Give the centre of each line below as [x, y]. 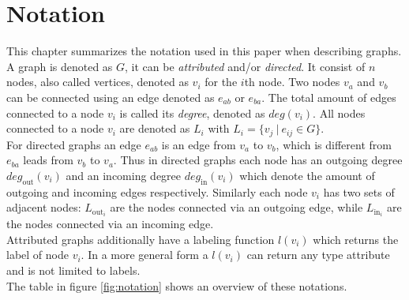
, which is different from [334, 144]
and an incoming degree [124, 175]
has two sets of [359, 191]
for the [221, 82]
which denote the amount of [307, 175]
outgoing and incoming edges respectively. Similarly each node [157, 191]
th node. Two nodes [292, 82]
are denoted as [155, 128]
